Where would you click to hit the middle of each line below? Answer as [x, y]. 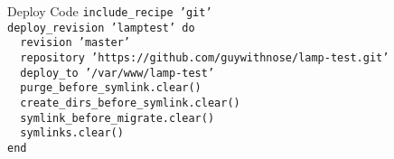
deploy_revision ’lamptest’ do [101, 28]
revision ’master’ [75, 43]
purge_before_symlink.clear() [111, 88]
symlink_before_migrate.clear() [117, 118]
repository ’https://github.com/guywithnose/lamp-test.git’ [205, 57]
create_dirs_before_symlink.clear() [130, 103]
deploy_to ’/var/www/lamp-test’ [117, 73]
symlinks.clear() [72, 133]
